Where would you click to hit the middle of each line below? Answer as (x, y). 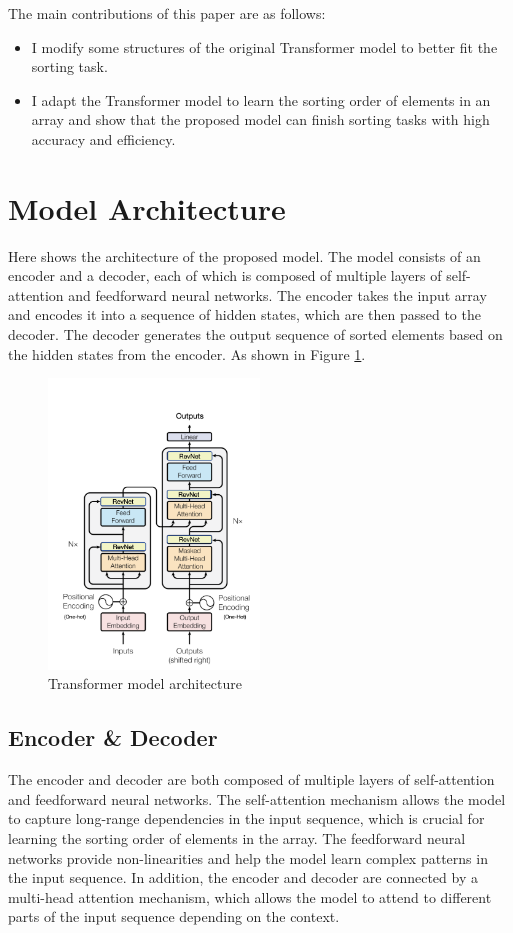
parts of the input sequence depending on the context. (174, 916)
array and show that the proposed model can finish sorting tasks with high (260, 119)
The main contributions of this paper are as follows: (167, 13)
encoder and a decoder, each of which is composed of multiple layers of (225, 275)
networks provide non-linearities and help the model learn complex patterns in (248, 857)
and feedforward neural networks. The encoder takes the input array (277, 294)
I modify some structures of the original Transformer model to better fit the (264, 46)
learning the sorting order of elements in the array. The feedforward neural (237, 837)
